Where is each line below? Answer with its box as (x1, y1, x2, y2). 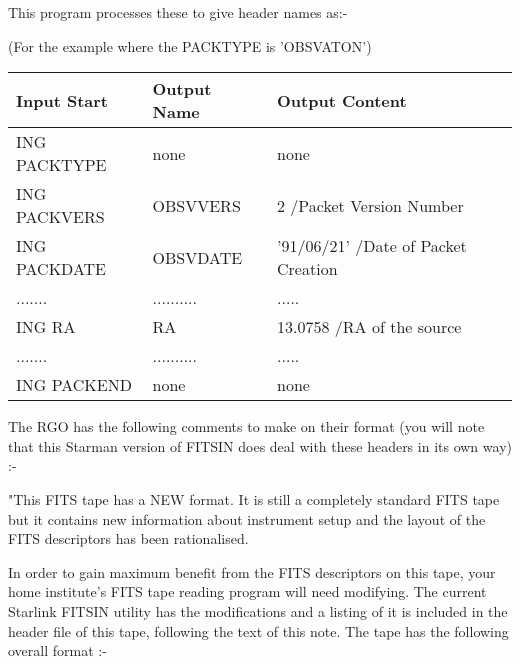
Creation (277, 257, 338, 281)
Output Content (277, 88, 407, 112)
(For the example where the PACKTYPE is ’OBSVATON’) (8, 35, 372, 56)
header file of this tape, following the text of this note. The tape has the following (8, 620, 509, 641)
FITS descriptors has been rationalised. (8, 528, 249, 549)
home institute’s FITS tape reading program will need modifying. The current (8, 581, 487, 602)
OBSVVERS (152, 193, 241, 217)
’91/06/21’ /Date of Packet (277, 234, 467, 258)
